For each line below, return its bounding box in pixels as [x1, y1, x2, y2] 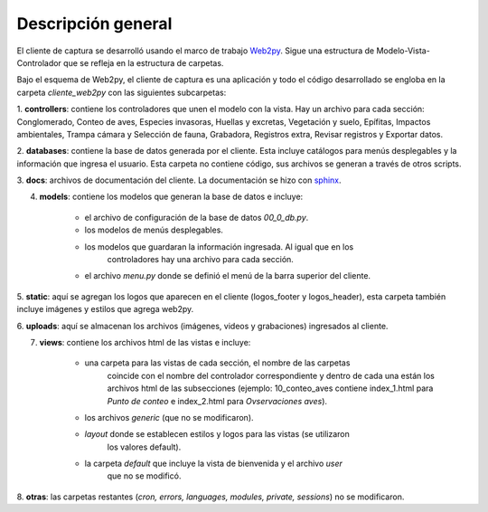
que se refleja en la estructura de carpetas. [63, 57, 224, 68]
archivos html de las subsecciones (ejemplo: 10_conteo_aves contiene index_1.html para [107, 383, 434, 393]
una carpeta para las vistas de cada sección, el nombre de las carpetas [84, 357, 351, 368]
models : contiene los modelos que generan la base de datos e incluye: [39, 191, 304, 203]
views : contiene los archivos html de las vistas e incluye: [39, 337, 251, 347]
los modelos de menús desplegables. [84, 224, 223, 235]
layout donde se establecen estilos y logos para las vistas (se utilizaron [84, 429, 350, 440]
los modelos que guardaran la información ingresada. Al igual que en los [84, 241, 354, 252]
